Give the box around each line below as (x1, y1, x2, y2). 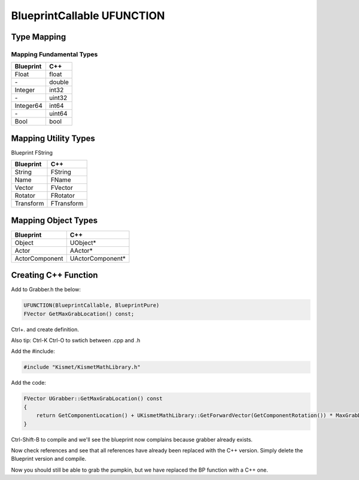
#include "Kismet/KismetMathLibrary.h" (23, 364, 141, 371)
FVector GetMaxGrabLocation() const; (23, 310, 135, 317)
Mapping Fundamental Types (11, 50, 98, 58)
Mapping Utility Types (11, 133, 95, 143)
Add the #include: (11, 348, 55, 355)
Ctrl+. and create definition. (11, 325, 79, 333)
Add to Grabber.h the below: (11, 286, 81, 293)
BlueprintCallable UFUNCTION (11, 9, 165, 22)
